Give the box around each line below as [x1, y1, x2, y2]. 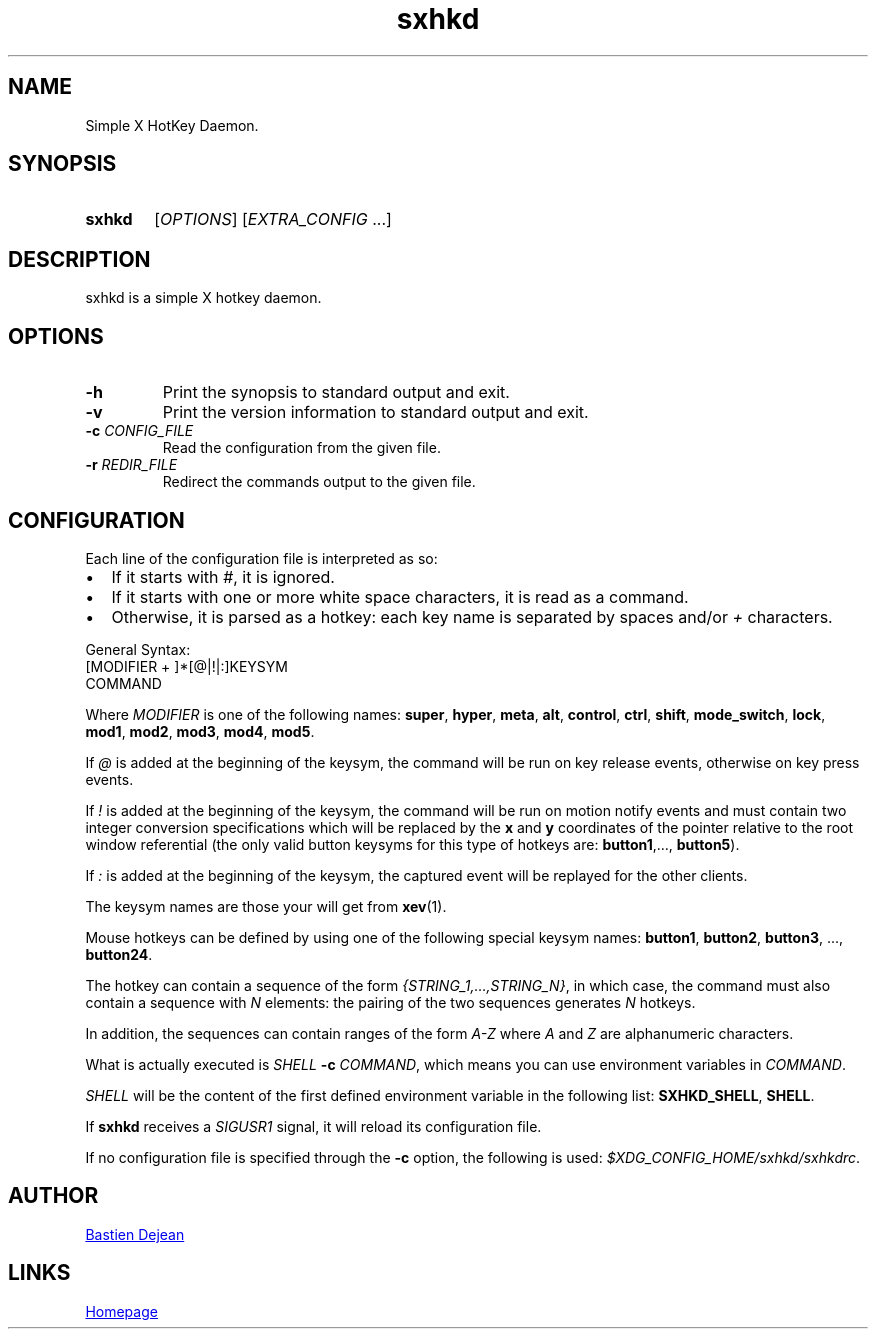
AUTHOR [8, 1183, 99, 1209]
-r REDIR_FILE [85, 456, 178, 474]
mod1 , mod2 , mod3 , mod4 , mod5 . [85, 722, 315, 740]
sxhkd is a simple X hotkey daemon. [85, 289, 322, 307]
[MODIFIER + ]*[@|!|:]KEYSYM [85, 657, 288, 675]
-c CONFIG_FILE [85, 422, 194, 440]
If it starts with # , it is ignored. [111, 566, 335, 587]
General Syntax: [85, 640, 191, 658]
